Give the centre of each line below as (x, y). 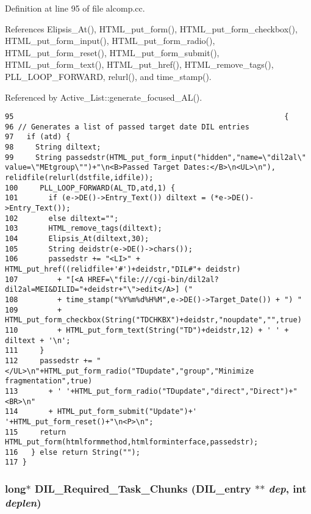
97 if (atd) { (38, 137)
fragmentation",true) (49, 381)
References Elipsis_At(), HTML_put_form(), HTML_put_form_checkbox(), (151, 28)
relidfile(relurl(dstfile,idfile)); (79, 178)
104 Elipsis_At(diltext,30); (77, 239)
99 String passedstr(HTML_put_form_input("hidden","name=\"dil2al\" (155, 157)
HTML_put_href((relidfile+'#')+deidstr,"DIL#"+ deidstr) (123, 269)
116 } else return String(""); (73, 452)
